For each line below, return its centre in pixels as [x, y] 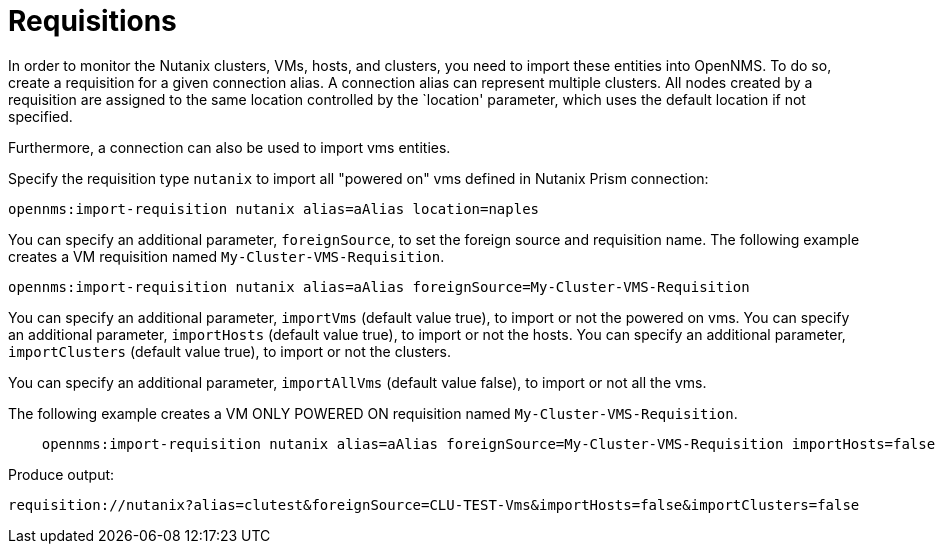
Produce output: [61, 474]
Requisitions [92, 21]
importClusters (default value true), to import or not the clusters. [229, 351]
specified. [40, 116]
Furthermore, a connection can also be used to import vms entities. [229, 147]
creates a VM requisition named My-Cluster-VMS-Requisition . [226, 256]
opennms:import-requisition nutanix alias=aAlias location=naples [274, 208]
